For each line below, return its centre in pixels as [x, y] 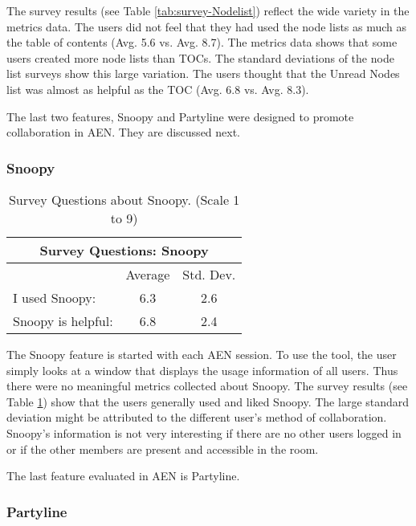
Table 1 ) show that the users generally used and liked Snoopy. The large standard [208, 401]
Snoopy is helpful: [63, 320]
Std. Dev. [209, 274]
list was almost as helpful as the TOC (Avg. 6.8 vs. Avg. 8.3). [158, 89]
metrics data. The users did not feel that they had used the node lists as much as [207, 26]
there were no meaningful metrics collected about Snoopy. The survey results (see [207, 386]
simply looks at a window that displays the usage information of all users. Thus [202, 370]
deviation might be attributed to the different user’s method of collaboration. [197, 417]
